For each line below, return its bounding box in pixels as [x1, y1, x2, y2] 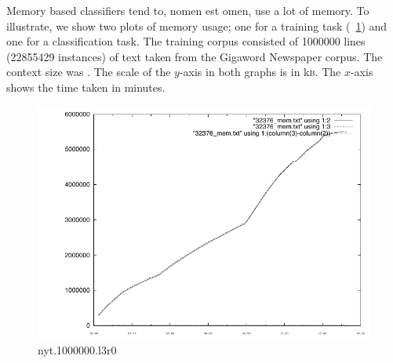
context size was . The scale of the [6, 64, 171, 80]
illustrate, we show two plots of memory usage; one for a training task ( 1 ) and [6, 17, 388, 34]
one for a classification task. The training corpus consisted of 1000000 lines [6, 33, 366, 49]
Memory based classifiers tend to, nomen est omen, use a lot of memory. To [6, 2, 369, 18]
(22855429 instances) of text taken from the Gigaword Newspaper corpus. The [6, 48, 383, 64]
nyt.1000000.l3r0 [38, 341, 117, 358]
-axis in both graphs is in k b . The [179, 64, 341, 80]
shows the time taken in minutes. [6, 78, 166, 95]
